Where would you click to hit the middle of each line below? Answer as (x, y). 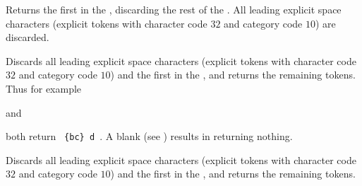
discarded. (28, 37)
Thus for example (44, 88)
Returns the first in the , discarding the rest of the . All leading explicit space (174, 9)
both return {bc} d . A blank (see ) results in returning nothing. (149, 136)
